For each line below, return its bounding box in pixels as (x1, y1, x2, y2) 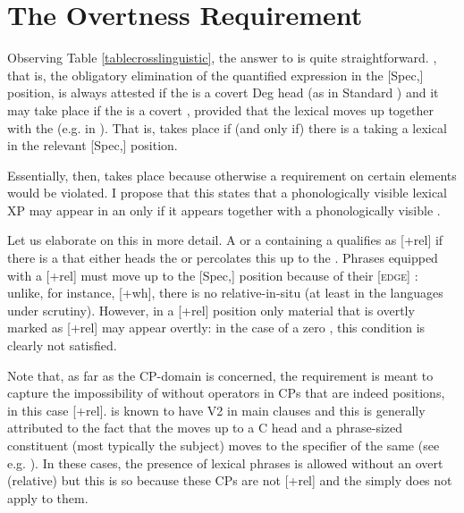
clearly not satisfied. (7, 336, 117, 355)
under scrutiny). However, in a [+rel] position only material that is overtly (7, 300, 415, 319)
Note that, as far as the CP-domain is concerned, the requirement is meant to (7, 366, 434, 384)
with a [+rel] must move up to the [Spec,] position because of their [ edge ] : (7, 265, 418, 284)
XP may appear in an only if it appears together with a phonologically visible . (7, 200, 441, 219)
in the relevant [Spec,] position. (7, 136, 178, 155)
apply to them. (7, 488, 89, 507)
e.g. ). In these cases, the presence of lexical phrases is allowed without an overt (7, 453, 443, 472)
